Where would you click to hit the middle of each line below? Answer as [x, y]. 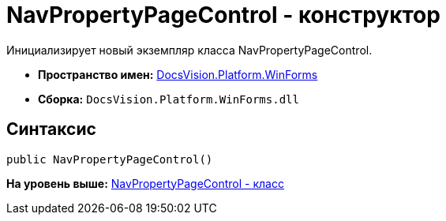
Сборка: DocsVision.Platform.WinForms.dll [169, 99]
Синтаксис [51, 129]
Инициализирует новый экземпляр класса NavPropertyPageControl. [189, 50]
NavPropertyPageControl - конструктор [223, 15]
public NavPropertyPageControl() [110, 159]
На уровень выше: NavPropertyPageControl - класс [145, 183]
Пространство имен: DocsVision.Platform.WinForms [178, 74]
